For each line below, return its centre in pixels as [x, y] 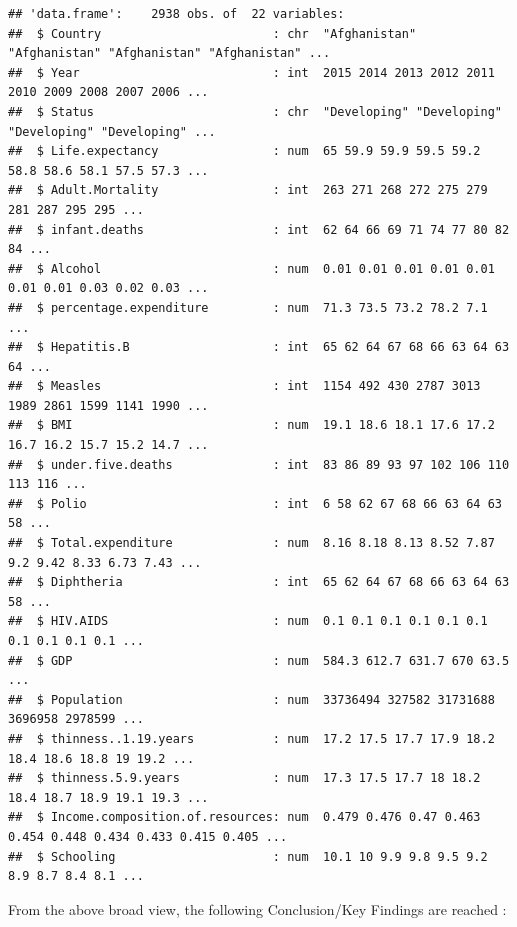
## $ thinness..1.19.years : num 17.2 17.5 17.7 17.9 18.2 [251, 738]
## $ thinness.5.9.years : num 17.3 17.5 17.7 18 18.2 [244, 778]
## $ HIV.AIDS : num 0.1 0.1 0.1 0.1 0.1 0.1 [248, 621]
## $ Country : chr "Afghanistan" [212, 33]
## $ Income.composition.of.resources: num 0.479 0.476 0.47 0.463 [244, 817]
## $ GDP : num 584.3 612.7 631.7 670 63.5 [259, 660]
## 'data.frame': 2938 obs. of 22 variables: [176, 14]
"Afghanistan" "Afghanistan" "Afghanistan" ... [169, 53]
